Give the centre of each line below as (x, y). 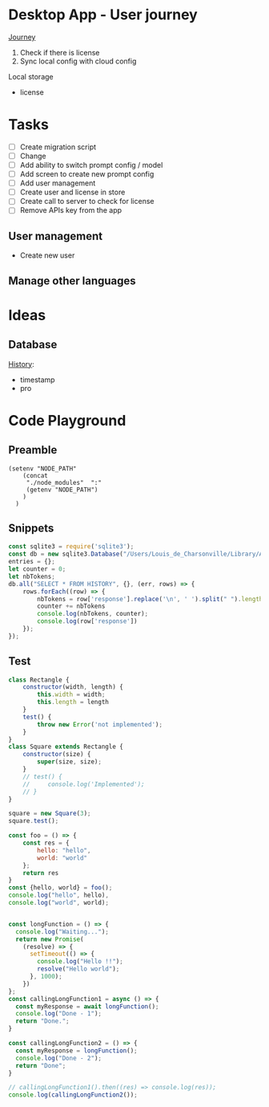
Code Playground (67, 420)
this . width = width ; (71, 695)
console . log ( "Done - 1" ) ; (59, 1014)
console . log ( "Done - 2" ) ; (59, 1058)
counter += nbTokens (71, 606)
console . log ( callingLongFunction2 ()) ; (73, 1095)
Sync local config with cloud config (78, 61)
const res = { (46, 843)
